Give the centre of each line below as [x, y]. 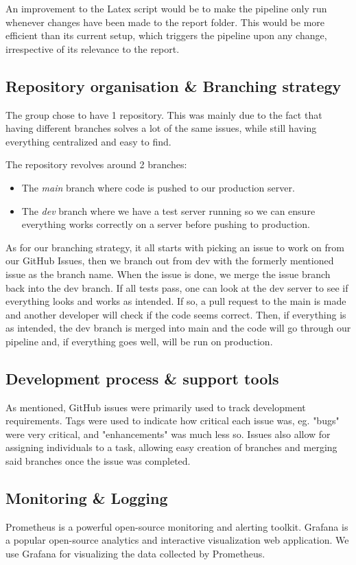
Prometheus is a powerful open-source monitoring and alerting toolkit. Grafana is [177, 526]
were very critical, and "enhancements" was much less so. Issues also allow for [168, 434]
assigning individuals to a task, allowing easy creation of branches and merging [171, 447]
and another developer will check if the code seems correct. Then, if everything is [176, 314]
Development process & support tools [142, 378]
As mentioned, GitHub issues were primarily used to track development [156, 407]
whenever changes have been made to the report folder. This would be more [165, 22]
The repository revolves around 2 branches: [96, 164]
